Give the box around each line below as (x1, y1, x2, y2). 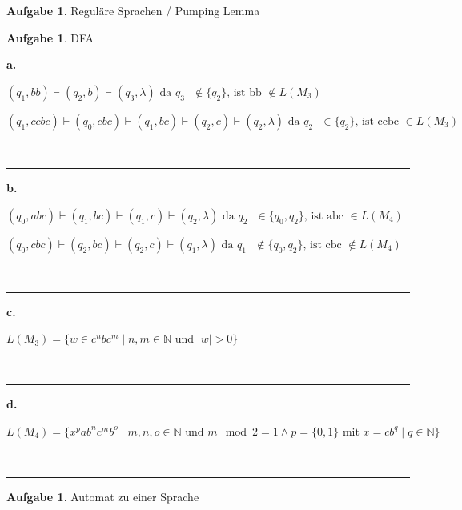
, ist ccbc (355, 115, 399, 127)
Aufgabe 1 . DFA (6, 29, 94, 46)
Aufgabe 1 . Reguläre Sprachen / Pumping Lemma (6, 2, 260, 18)
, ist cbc (303, 239, 342, 251)
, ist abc (303, 210, 343, 222)
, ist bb (227, 86, 262, 98)
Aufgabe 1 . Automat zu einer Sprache (6, 488, 199, 505)
